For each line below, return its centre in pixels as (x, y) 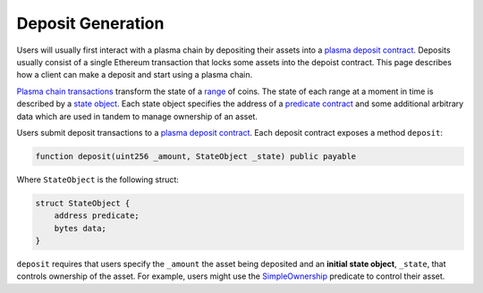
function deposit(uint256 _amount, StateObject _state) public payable (196, 156)
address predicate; (97, 216)
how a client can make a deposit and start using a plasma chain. (135, 75)
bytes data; (80, 228)
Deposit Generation (90, 23)
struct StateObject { (83, 203)
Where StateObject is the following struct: (97, 180)
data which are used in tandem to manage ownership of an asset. (137, 116)
